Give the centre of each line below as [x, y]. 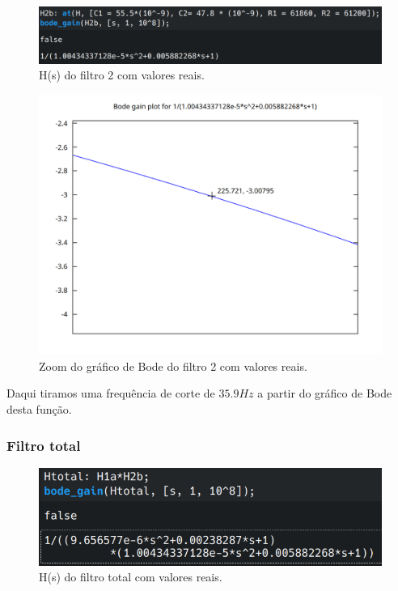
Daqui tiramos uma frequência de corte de [111, 393]
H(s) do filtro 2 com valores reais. [122, 75]
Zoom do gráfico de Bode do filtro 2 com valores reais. [173, 366]
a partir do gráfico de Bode [325, 393]
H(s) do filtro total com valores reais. [131, 577]
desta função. [39, 409]
